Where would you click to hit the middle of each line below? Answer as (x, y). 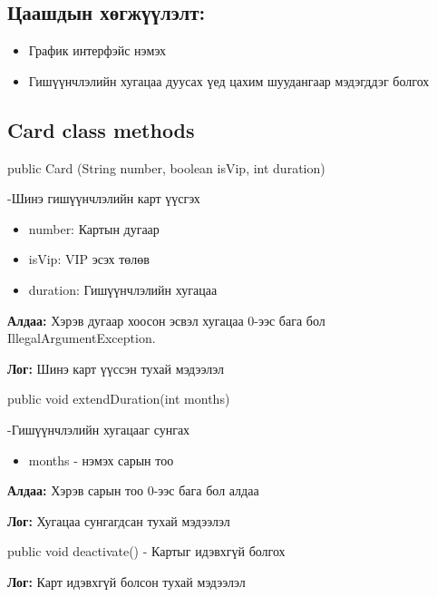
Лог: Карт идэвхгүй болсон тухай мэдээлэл (126, 581)
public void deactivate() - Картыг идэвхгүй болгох (146, 551)
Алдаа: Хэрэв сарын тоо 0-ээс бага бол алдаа (133, 490)
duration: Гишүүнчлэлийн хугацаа (123, 289)
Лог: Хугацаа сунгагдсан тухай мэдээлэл (119, 520)
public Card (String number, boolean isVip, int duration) (166, 167)
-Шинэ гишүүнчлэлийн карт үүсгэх (104, 198)
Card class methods (101, 129)
